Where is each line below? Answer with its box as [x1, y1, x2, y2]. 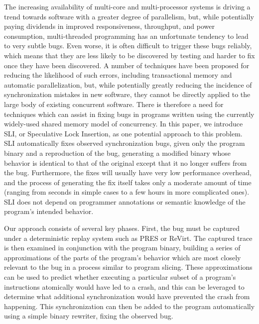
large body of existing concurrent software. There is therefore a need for [4, 99, 224, 109]
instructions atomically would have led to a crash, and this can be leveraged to [4, 281, 245, 292]
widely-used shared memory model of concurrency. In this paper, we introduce [4, 118, 243, 129]
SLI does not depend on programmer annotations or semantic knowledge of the [4, 196, 246, 207]
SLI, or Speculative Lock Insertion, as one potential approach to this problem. [4, 128, 243, 138]
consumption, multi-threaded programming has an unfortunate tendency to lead [4, 30, 249, 41]
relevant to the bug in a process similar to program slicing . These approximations [4, 262, 253, 272]
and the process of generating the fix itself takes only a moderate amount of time [4, 177, 252, 187]
